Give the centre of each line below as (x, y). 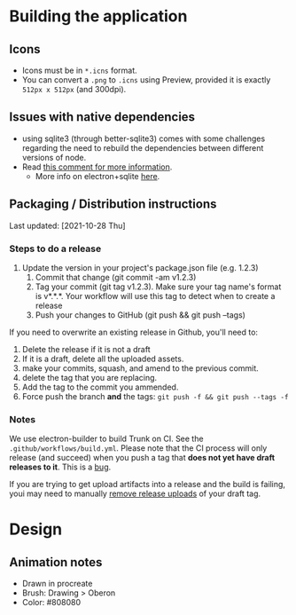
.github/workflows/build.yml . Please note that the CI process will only (138, 448)
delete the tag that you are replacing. (90, 377)
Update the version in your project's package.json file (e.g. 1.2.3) (140, 267)
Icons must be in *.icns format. (79, 70)
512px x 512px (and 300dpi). (74, 89)
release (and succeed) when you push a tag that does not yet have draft (142, 458)
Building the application (98, 16)
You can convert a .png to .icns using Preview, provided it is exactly (146, 80)
